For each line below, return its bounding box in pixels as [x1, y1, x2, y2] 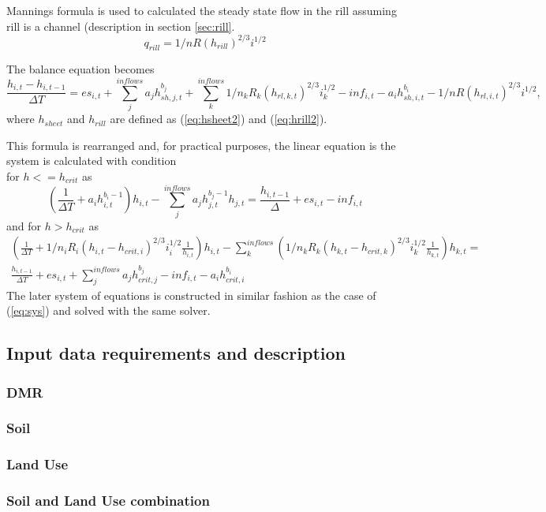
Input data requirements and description [6, 341, 346, 365]
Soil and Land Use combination [6, 491, 210, 510]
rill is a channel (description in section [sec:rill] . [6, 17, 235, 34]
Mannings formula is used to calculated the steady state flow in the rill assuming [6, 2, 397, 18]
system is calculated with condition [6, 152, 177, 169]
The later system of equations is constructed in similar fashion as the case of [6, 286, 376, 303]
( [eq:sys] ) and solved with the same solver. [6, 302, 211, 319]
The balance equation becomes [6, 61, 155, 77]
